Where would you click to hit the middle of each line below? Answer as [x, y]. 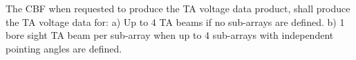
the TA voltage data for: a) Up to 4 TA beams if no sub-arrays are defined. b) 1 [175, 21]
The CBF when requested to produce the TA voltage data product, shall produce [178, 8]
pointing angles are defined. [64, 48]
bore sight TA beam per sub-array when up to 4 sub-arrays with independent [170, 35]
